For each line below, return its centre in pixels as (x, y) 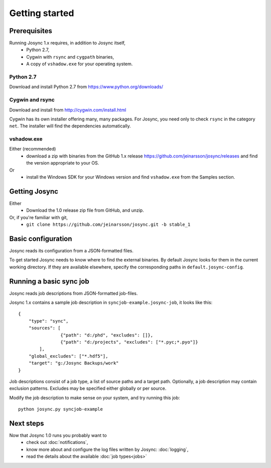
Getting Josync (34, 191)
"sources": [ (44, 328)
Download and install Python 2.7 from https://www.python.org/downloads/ (86, 87)
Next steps (27, 423)
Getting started (42, 13)
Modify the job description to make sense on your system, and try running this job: (95, 398)
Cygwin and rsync (32, 100)
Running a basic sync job (49, 281)
